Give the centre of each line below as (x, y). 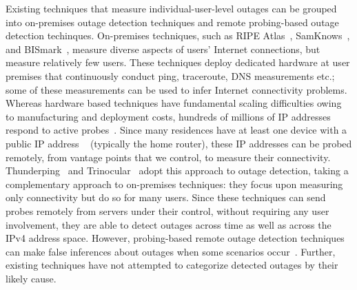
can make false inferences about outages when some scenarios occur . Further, (171, 251)
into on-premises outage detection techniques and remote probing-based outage (172, 22)
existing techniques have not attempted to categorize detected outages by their (172, 265)
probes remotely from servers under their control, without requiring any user (167, 210)
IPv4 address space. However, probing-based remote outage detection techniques (175, 238)
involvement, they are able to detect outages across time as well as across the (169, 224)
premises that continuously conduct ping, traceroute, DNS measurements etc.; (170, 75)
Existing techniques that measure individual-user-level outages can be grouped (171, 8)
